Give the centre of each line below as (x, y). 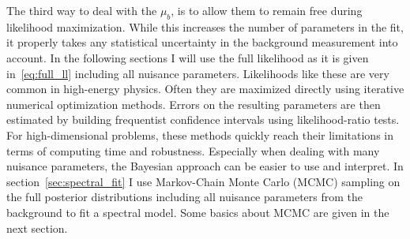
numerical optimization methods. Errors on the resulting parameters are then (194, 104)
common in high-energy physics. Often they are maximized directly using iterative (205, 89)
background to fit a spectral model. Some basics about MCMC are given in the (198, 212)
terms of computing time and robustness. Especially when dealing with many (193, 150)
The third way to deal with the (82, 10)
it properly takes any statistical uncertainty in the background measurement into (202, 42)
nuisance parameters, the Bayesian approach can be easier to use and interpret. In (205, 166)
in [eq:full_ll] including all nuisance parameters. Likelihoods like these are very (198, 73)
